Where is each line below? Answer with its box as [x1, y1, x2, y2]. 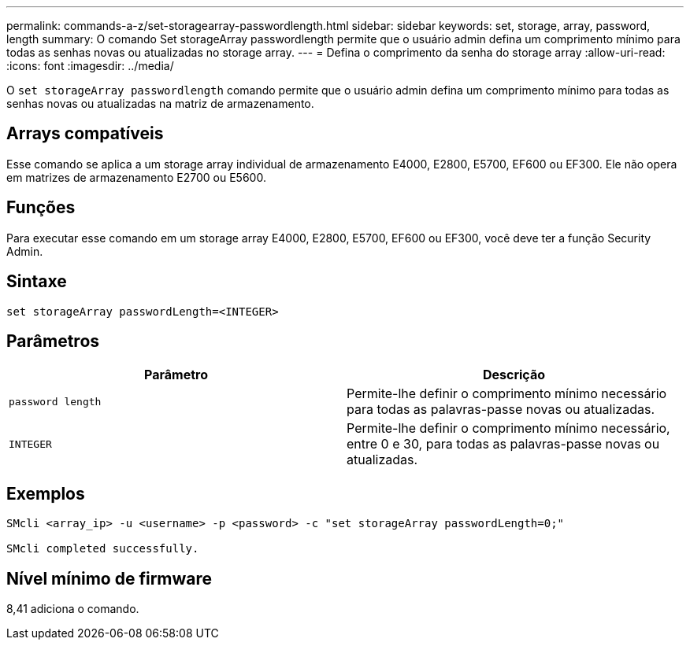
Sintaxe [6, 271, 67, 292]
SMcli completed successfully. [6, 542, 199, 556]
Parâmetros [6, 330, 100, 351]
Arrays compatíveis [6, 124, 164, 144]
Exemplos [6, 483, 85, 504]
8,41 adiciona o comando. [6, 602, 139, 616]
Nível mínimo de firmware [6, 568, 213, 589]
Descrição [482, 367, 546, 383]
